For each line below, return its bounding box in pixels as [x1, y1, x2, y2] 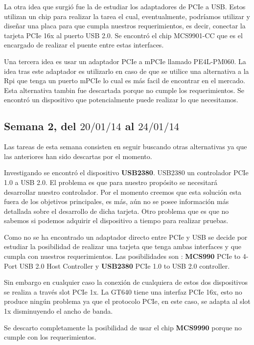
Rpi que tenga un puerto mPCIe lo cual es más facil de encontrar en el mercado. [4, 75, 245, 86]
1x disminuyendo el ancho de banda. [4, 306, 113, 316]
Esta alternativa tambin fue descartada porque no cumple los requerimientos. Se [4, 85, 245, 95]
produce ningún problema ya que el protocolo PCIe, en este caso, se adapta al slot [4, 296, 251, 306]
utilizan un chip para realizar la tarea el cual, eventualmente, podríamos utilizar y [4, 11, 250, 21]
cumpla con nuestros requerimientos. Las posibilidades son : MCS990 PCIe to [4, 251, 241, 261]
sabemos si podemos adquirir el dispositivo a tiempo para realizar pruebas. [4, 215, 229, 226]
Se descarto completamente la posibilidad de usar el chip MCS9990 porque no [4, 322, 242, 332]
